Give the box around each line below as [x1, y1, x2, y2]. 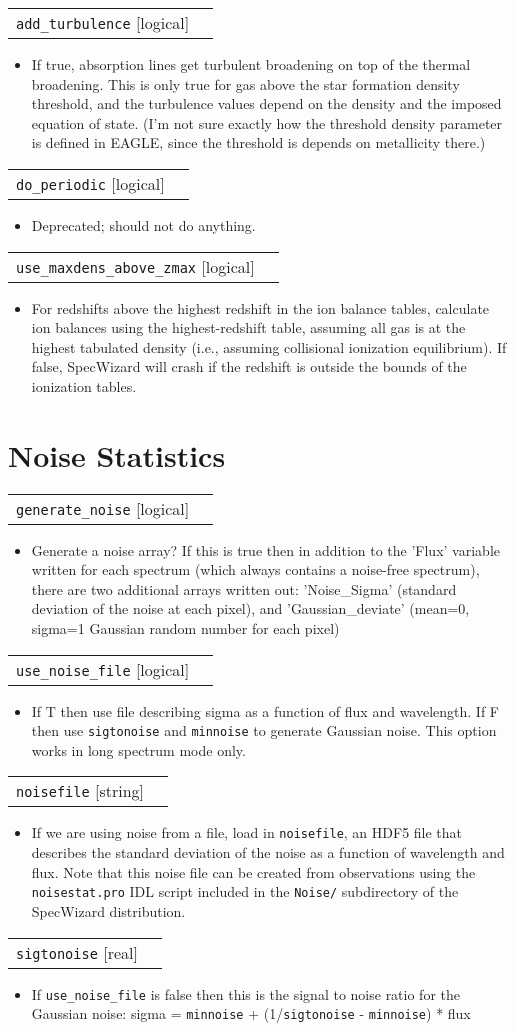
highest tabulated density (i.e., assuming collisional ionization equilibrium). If [31, 336, 507, 357]
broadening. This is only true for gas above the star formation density [31, 73, 460, 94]
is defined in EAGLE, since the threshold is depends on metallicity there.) [31, 132, 486, 153]
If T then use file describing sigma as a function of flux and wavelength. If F [31, 700, 500, 721]
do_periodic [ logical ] [16, 171, 165, 195]
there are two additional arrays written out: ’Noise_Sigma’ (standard [31, 578, 457, 599]
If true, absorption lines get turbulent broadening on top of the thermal [31, 54, 471, 74]
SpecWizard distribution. [31, 900, 186, 921]
